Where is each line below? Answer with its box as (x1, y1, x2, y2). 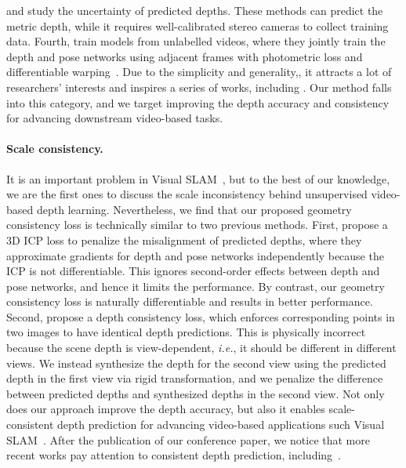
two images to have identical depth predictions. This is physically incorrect (6, 324, 366, 340)
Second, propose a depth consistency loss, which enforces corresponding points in (6, 308, 395, 325)
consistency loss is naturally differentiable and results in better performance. (6, 293, 373, 310)
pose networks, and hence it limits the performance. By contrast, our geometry (6, 278, 385, 294)
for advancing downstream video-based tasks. (6, 110, 223, 126)
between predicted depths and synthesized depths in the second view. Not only (6, 385, 385, 401)
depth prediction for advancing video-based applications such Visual (57, 416, 385, 433)
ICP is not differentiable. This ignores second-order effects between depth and (6, 263, 380, 279)
